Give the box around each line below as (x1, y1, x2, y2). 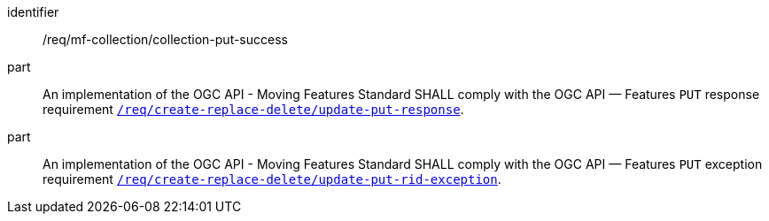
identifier (7, 4, 59, 19)
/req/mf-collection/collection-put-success (43, 32, 288, 47)
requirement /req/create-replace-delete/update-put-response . (43, 102, 464, 117)
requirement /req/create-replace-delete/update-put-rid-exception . (43, 171, 501, 187)
